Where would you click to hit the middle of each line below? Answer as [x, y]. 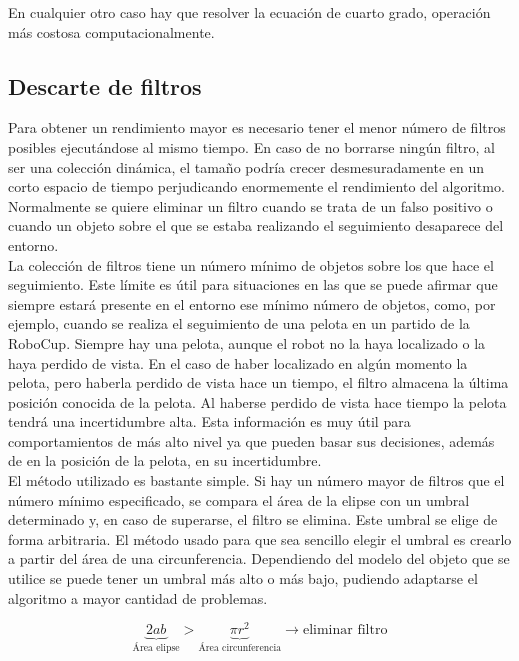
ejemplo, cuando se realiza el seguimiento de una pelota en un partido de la [239, 323]
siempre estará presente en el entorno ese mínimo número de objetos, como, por [252, 303]
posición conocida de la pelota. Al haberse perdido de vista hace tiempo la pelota [257, 401]
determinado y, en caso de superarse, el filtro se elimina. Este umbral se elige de [253, 519]
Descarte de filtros [105, 85]
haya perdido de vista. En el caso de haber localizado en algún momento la [238, 362]
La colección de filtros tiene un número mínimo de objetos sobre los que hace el [251, 264]
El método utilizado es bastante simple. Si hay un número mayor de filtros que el [256, 480]
